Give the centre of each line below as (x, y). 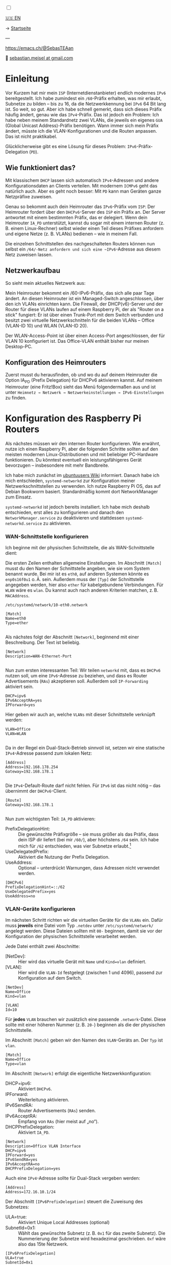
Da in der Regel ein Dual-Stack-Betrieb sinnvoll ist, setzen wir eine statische (85, 748)
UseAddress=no (20, 896)
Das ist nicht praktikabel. (31, 136)
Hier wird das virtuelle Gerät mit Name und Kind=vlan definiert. (82, 962)
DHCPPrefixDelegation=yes (33, 1169)
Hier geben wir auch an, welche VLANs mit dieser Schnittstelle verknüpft (80, 715)
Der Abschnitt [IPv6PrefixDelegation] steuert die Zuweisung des (74, 1201)
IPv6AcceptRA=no (22, 1164)
